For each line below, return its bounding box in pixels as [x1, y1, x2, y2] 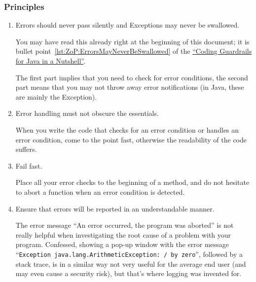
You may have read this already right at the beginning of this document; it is [15, 36, 250, 46]
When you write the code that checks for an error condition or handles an [15, 124, 239, 135]
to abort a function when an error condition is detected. [15, 186, 185, 197]
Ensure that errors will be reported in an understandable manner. [15, 203, 215, 213]
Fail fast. [15, 160, 42, 171]
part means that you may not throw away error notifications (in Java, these [15, 82, 244, 92]
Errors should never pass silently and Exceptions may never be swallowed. [15, 20, 240, 30]
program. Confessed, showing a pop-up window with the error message [15, 239, 229, 249]
